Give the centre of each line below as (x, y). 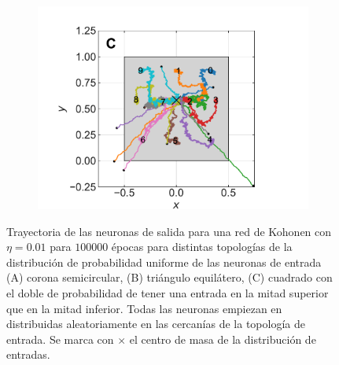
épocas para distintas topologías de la (202, 247)
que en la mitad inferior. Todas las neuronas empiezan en (144, 308)
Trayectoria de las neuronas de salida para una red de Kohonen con (169, 231)
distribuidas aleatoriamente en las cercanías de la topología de (156, 324)
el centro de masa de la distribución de (223, 339)
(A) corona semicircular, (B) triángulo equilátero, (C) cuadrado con (169, 277)
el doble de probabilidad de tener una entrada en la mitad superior (168, 292)
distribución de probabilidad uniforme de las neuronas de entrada (164, 262)
